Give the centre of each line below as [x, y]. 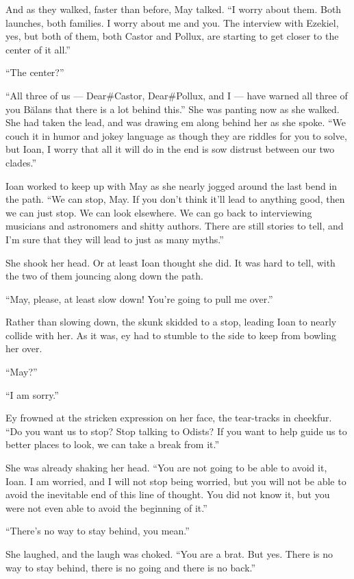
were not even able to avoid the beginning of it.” [106, 507]
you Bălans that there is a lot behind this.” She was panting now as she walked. [173, 109]
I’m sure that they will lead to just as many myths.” [115, 239]
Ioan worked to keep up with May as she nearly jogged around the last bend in [172, 185]
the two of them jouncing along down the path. [104, 276]
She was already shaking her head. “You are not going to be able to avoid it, [166, 468]
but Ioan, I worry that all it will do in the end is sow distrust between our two [170, 149]
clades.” [21, 162]
